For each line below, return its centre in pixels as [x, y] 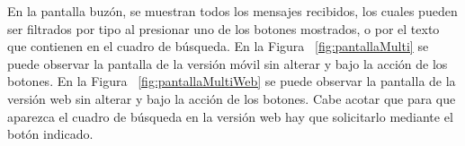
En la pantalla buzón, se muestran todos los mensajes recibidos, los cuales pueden [232, 11]
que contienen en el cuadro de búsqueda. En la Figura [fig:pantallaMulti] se [218, 46]
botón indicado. [50, 134]
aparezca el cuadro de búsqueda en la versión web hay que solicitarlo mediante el [230, 116]
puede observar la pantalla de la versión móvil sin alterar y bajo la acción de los [228, 63]
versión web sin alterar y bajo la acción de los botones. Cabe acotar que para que [232, 98]
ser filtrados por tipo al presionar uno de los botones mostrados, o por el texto [224, 28]
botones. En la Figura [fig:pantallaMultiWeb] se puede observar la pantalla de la [232, 81]
